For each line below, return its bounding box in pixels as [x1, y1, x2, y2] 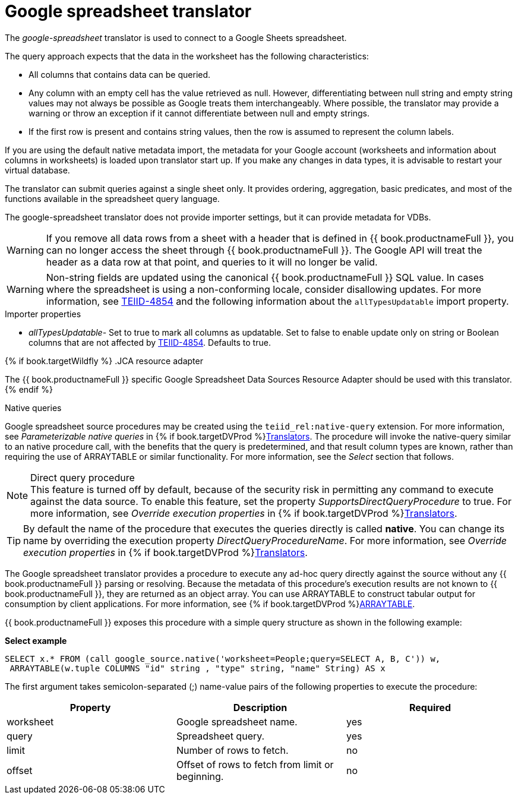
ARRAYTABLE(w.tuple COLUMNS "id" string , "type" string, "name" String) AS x [10, 663, 386, 673]
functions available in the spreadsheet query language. [5, 193, 220, 204]
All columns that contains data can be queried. [29, 69, 211, 80]
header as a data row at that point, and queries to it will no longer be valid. [46, 255, 378, 268]
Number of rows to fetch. [176, 744, 289, 756]
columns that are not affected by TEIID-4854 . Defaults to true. [29, 337, 271, 348]
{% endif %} [5, 384, 53, 394]
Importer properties [5, 308, 81, 319]
